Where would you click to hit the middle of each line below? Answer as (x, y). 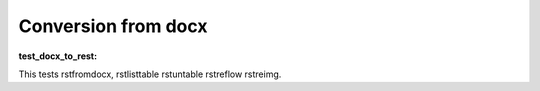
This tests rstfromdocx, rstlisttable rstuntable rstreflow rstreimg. (150, 74)
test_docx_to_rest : (58, 56)
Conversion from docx (113, 26)
